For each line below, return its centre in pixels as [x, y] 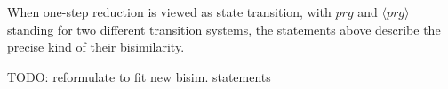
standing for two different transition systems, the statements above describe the [224, 29]
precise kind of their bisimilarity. [96, 47]
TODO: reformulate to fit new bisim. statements [139, 76]
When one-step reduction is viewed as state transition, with [169, 12]
